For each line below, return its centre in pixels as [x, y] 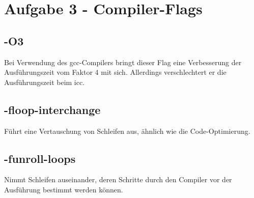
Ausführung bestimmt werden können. [64, 189]
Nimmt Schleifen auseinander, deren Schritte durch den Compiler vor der [118, 179]
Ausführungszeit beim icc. [45, 82]
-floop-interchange [52, 109]
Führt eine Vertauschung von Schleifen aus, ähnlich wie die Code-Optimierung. [127, 131]
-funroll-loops [40, 158]
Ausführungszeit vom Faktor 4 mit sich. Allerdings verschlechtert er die [115, 72]
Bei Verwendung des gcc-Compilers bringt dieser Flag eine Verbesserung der [123, 62]
